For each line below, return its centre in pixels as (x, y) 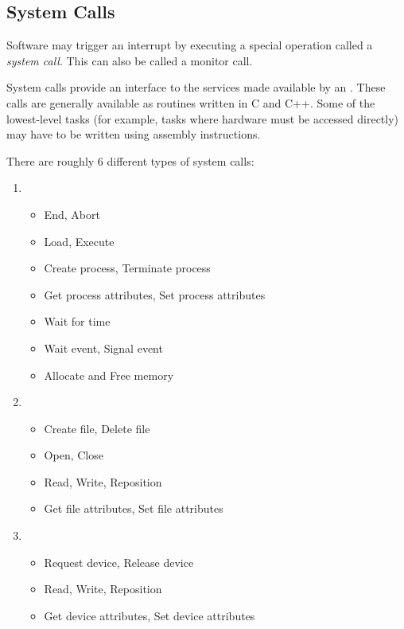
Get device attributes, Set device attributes (150, 615)
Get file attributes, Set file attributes (134, 508)
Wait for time (77, 321)
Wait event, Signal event (103, 348)
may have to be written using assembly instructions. (134, 134)
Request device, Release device (119, 562)
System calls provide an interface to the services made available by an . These (196, 87)
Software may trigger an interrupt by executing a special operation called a (190, 45)
